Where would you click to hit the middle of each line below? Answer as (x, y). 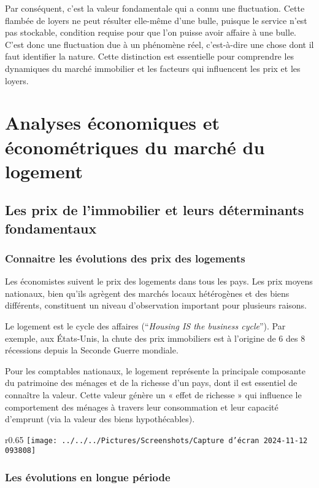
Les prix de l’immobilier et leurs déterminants (155, 210)
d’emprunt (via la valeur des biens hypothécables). (100, 419)
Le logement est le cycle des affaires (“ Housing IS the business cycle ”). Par (145, 326)
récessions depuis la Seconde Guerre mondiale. (92, 350)
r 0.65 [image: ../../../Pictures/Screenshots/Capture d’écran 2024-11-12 (156, 439)
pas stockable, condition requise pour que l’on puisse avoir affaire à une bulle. (151, 32)
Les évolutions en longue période (88, 477)
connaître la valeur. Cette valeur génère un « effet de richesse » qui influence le (153, 395)
